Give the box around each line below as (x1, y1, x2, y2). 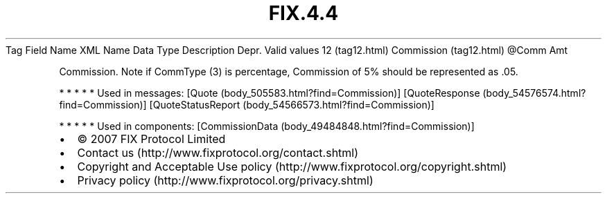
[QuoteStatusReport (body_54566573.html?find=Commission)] (149, 98, 434, 111)
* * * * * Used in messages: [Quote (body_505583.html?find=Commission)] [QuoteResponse (59, 86, 480, 99)
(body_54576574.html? (482, 86, 586, 99)
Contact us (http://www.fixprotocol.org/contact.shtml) (77, 145, 359, 160)
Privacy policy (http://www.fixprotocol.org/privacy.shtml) (77, 173, 373, 187)
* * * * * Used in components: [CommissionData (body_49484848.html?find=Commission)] (59, 120, 475, 132)
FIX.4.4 (268, 1, 339, 25)
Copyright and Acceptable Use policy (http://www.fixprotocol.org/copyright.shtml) (77, 159, 507, 173)
